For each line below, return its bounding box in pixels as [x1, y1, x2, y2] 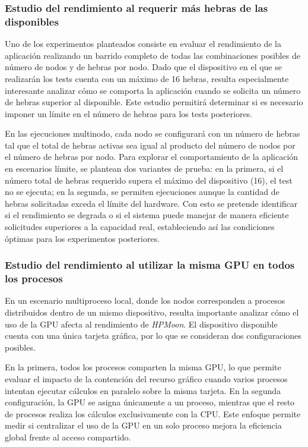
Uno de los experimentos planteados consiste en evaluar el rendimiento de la [5, 37, 281, 50]
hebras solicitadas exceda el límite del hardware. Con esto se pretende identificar [5, 197, 298, 209]
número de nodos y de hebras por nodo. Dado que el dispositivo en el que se [5, 61, 282, 73]
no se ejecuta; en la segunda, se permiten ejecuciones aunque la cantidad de [5, 185, 280, 198]
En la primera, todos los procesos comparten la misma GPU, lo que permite [5, 361, 281, 373]
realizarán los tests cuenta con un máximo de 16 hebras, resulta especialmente [5, 72, 289, 84]
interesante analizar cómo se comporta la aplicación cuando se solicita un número [5, 84, 301, 96]
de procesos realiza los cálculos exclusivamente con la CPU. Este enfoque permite [5, 407, 301, 420]
